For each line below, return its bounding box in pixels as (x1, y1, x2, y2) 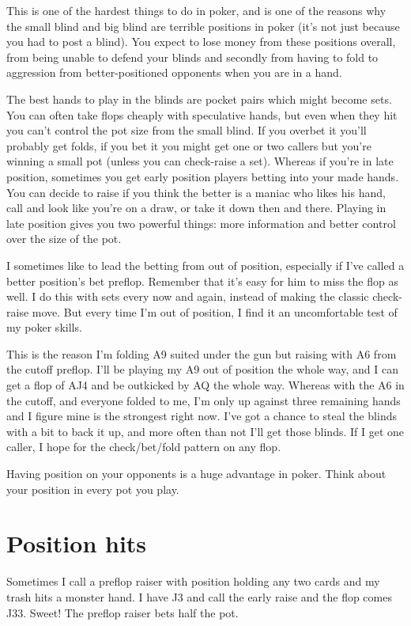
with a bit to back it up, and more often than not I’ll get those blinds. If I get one (6, 423, 405, 439)
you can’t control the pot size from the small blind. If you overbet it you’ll (6, 122, 367, 138)
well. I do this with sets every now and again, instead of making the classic (6, 288, 369, 305)
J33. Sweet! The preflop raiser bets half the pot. (6, 604, 239, 620)
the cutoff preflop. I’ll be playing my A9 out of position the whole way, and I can (6, 361, 398, 377)
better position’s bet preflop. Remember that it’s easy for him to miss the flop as (6, 272, 398, 289)
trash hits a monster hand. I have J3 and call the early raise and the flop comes (6, 588, 392, 605)
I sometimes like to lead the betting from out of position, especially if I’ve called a (6, 256, 405, 273)
